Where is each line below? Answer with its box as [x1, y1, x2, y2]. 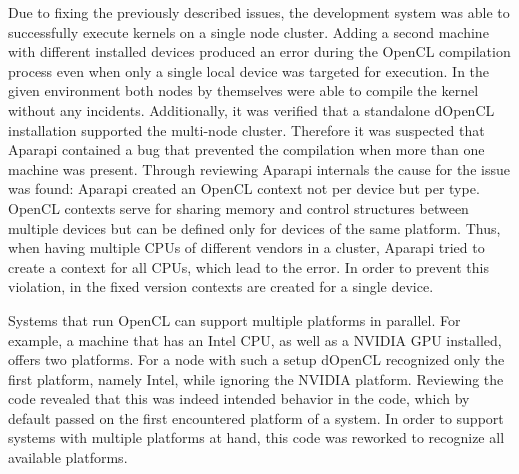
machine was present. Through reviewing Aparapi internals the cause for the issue [8, 158, 510, 179]
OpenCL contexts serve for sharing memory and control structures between [8, 197, 469, 218]
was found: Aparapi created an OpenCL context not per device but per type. [8, 178, 480, 199]
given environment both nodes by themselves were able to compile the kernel [8, 80, 479, 101]
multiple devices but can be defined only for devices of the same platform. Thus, [8, 217, 501, 238]
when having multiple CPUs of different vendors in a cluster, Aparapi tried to [8, 237, 485, 258]
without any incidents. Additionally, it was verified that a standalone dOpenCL [8, 99, 495, 120]
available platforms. [8, 447, 128, 468]
